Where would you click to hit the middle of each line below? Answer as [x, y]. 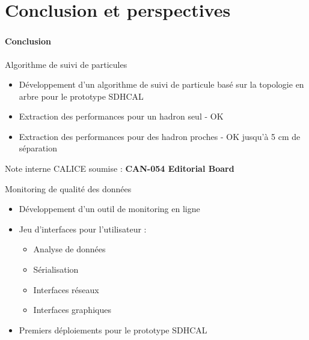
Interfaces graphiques [72, 310]
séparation [38, 148]
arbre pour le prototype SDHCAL [81, 96]
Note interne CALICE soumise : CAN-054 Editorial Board [120, 168]
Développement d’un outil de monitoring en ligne [109, 209]
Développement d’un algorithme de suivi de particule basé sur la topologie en [161, 84]
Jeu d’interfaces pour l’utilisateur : [83, 229]
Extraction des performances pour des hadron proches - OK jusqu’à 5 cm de [160, 136]
